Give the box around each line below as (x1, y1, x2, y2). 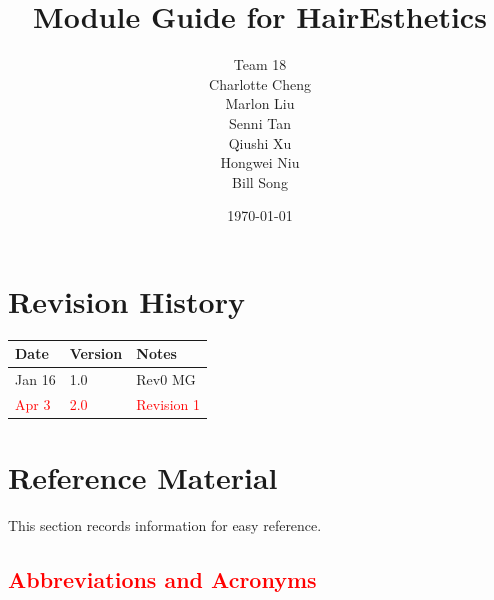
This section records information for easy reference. (8, 515, 322, 536)
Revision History (8, 280, 245, 321)
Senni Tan (229, 112, 291, 133)
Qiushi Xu (228, 132, 292, 153)
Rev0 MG (136, 369, 196, 390)
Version (69, 343, 123, 364)
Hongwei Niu (220, 152, 300, 173)
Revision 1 (136, 394, 200, 414)
